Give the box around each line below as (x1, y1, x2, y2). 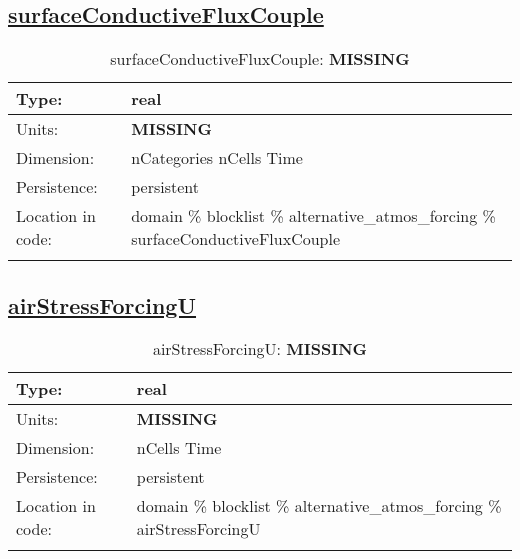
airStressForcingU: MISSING (152, 337, 368, 361)
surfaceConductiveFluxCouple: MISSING (110, 47, 410, 71)
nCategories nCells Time (131, 146, 303, 170)
